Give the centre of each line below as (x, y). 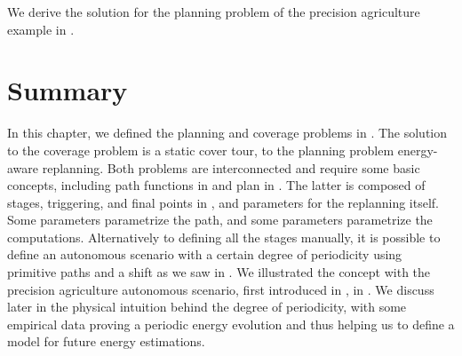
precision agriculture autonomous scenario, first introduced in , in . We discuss (221, 289)
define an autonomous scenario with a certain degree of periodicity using (205, 254)
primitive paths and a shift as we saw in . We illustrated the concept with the (219, 272)
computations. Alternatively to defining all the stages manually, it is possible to (224, 237)
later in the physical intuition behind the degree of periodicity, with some (207, 307)
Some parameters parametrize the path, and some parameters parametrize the (220, 220)
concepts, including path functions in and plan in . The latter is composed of (216, 185)
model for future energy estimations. (106, 341)
